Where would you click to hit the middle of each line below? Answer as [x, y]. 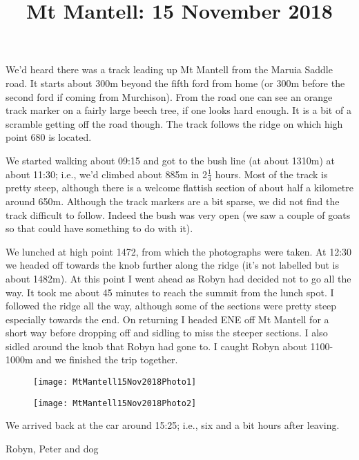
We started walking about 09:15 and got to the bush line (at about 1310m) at [170, 160]
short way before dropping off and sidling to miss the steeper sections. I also [167, 333]
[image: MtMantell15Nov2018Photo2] [115, 403]
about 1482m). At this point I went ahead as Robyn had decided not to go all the [178, 278]
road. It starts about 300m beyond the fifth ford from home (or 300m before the [175, 83]
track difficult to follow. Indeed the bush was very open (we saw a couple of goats [178, 214]
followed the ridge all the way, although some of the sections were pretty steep [171, 306]
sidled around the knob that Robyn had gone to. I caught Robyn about [156, 346]
